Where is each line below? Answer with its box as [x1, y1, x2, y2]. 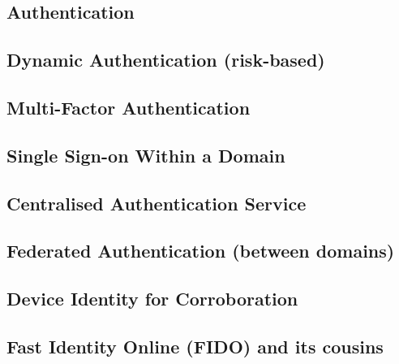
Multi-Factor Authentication [6, 94, 251, 119]
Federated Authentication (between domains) [6, 238, 395, 263]
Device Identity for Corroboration [6, 286, 298, 311]
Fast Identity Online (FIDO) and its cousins [6, 333, 384, 358]
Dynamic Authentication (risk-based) [6, 47, 325, 72]
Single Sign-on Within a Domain [6, 142, 285, 167]
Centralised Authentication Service [6, 190, 307, 215]
